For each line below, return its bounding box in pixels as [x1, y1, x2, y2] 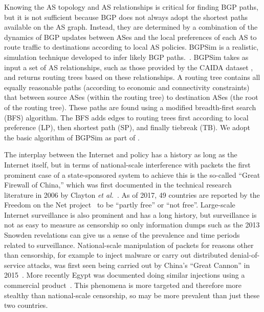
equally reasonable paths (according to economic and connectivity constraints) [4, 81, 250, 92]
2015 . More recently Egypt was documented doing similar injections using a [4, 269, 245, 280]
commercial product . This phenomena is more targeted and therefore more [4, 280, 241, 290]
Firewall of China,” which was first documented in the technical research [4, 179, 232, 190]
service [4, 259, 25, 270]
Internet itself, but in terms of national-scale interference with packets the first [4, 159, 251, 170]
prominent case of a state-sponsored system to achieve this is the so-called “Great [4, 169, 260, 180]
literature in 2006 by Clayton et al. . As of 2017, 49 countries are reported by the [4, 189, 260, 200]
